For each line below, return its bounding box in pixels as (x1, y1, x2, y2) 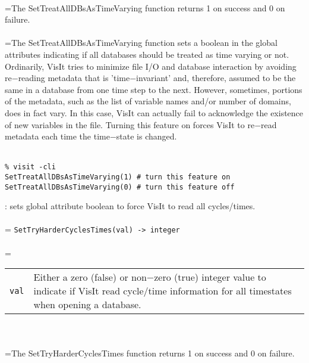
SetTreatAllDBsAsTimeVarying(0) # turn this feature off (5, 182, 235, 191)
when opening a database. (33, 297, 141, 312)
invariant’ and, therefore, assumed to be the (136, 72, 296, 84)
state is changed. (116, 130, 177, 142)
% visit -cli (5, 163, 56, 172)
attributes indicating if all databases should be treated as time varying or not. (5, 48, 289, 60)
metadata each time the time (5, 130, 110, 142)
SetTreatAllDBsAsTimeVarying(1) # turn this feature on (5, 172, 231, 181)
